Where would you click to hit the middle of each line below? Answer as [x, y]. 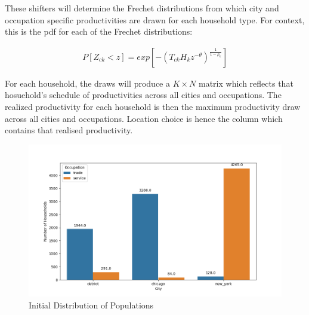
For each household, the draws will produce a [87, 83]
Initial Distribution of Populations [91, 305]
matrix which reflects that [246, 83]
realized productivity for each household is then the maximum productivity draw [153, 106]
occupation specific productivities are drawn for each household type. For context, [155, 19]
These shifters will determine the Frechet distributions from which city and [142, 8]
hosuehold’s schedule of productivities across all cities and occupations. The [143, 95]
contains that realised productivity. [69, 130]
